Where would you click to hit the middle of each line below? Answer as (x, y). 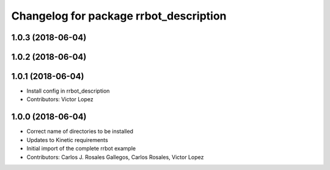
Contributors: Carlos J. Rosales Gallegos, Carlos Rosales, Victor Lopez (115, 157)
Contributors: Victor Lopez (60, 99)
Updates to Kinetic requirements (67, 140)
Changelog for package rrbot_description (119, 16)
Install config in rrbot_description (68, 91)
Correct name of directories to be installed (80, 132)
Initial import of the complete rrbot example (81, 149)
